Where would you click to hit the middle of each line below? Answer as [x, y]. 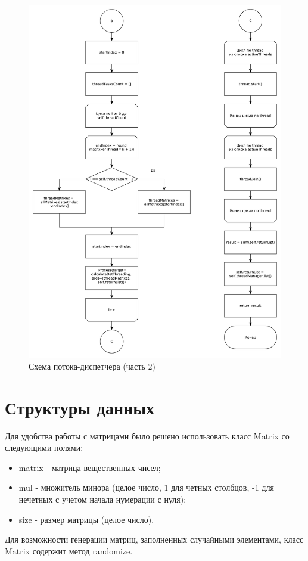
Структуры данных [80, 407]
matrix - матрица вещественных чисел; [90, 467]
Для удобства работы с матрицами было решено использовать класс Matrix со [147, 436]
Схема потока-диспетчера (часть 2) [92, 366]
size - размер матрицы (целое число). [86, 519]
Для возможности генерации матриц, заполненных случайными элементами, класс [154, 539]
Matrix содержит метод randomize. [69, 551]
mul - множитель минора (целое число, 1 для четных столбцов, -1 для [146, 487]
